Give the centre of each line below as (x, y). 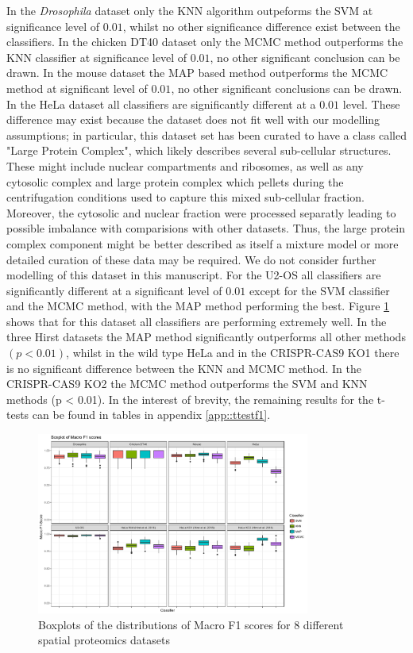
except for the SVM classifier (319, 290)
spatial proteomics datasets (104, 640)
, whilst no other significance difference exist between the (261, 26)
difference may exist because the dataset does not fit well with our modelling (193, 119)
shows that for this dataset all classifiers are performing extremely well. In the (197, 321)
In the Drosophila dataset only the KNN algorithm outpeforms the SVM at (190, 10)
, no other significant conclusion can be (305, 57)
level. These (371, 104)
